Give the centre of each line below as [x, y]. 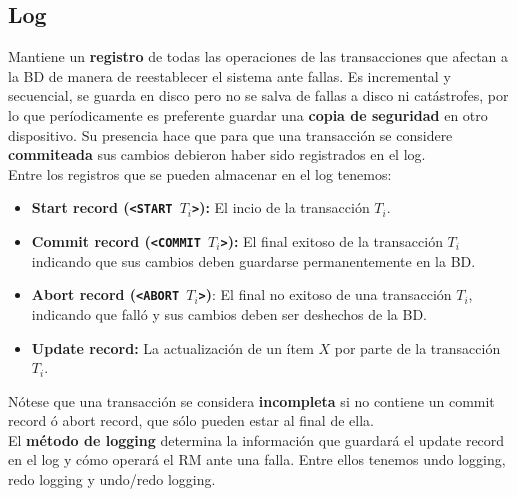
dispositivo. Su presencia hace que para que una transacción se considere [230, 134]
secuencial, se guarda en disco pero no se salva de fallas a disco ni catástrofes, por [258, 95]
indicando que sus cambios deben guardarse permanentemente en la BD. [253, 260]
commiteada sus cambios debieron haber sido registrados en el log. [217, 154]
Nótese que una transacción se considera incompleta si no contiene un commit [251, 400]
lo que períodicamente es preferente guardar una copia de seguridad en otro [248, 114]
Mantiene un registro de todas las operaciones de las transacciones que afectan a [258, 56]
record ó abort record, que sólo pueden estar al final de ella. [191, 420]
